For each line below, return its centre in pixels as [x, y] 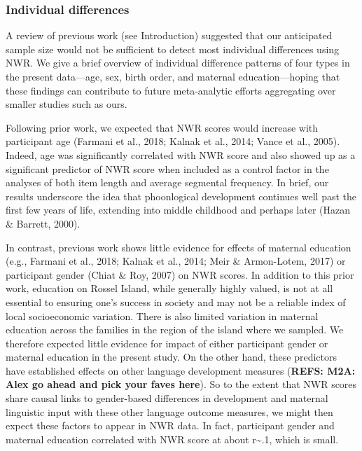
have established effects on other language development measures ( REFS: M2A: [181, 370]
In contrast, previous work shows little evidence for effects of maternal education [179, 247]
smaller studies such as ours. [67, 104]
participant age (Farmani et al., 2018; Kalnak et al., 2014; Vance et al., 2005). [173, 141]
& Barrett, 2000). [43, 223]
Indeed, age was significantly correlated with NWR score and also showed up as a [181, 154]
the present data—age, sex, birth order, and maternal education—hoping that [173, 76]
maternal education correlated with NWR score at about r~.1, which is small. [172, 439]
